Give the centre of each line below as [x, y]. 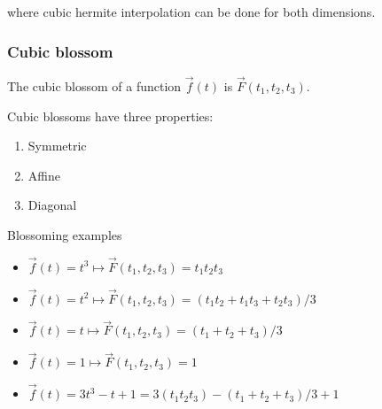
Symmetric [57, 146]
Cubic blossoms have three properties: [110, 116]
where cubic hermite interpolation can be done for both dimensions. [191, 12]
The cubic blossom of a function [94, 86]
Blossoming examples [65, 235]
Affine [44, 175]
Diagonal [52, 205]
